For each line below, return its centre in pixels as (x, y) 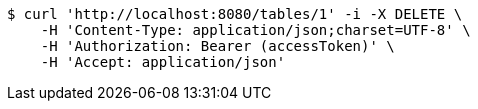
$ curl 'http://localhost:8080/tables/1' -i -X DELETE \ (235, 14)
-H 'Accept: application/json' (163, 62)
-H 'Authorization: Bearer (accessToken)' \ (217, 46)
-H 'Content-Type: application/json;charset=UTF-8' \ (255, 30)
